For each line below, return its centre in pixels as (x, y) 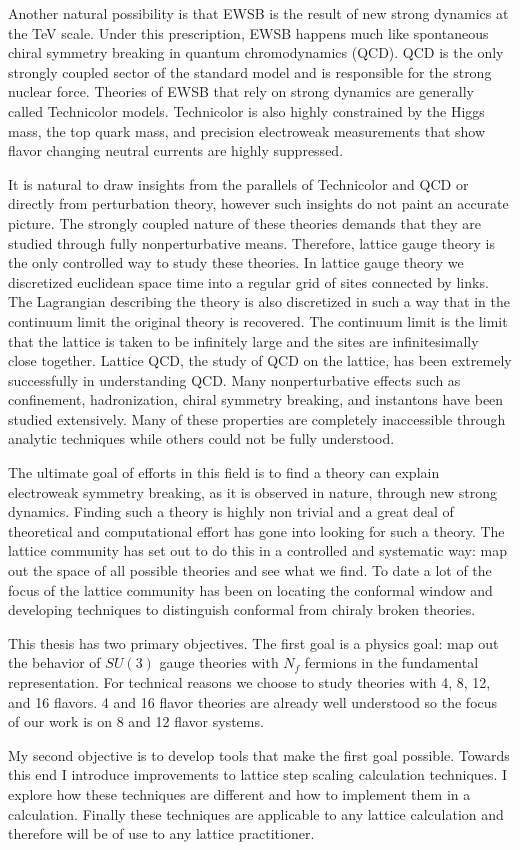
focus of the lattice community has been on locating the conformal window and (250, 589)
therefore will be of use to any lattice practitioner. (161, 833)
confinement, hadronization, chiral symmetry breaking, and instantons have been (256, 399)
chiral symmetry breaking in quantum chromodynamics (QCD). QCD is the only (256, 52)
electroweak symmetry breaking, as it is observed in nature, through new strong (253, 491)
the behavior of (54, 662)
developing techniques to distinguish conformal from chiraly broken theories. (242, 609)
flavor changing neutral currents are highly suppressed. (176, 150)
